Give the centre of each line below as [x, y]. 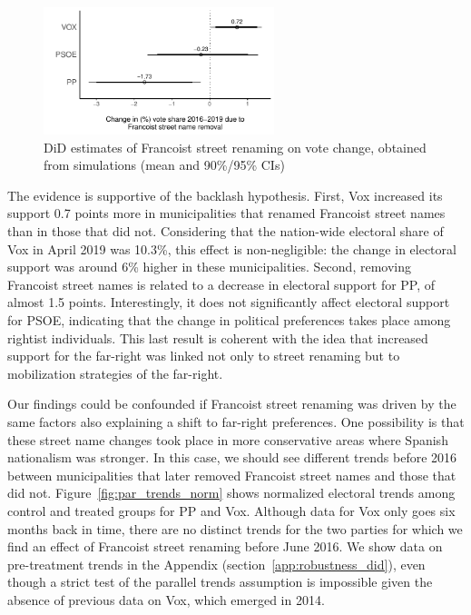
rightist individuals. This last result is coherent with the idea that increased [218, 337]
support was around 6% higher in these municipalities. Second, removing [209, 267]
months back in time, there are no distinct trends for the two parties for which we [235, 528]
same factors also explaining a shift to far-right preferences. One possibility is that [236, 421]
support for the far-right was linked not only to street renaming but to [204, 356]
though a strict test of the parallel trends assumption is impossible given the [220, 582]
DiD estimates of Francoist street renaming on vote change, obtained [235, 147]
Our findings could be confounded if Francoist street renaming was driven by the [232, 404]
